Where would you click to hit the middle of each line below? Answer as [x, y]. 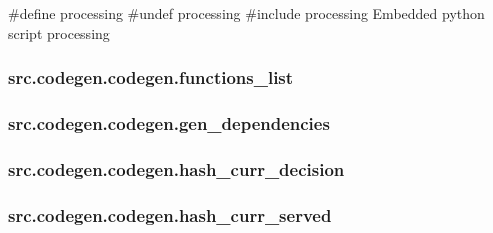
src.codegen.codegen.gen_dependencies [169, 122]
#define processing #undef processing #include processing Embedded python [246, 13]
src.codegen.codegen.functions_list [151, 77]
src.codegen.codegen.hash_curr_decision [176, 168]
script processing [59, 32]
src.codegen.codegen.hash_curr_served [170, 214]
